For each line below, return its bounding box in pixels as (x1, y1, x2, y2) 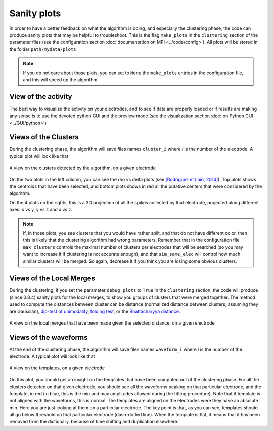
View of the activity (9, 92, 72, 101)
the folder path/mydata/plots (9, 46, 76, 52)
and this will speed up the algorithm (23, 76, 98, 83)
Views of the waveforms (9, 333, 88, 342)
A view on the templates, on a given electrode (9, 365, 105, 371)
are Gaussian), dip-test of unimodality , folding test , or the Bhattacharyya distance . (9, 308, 180, 314)
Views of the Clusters (9, 133, 79, 141)
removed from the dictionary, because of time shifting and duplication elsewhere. (9, 419, 179, 425)
